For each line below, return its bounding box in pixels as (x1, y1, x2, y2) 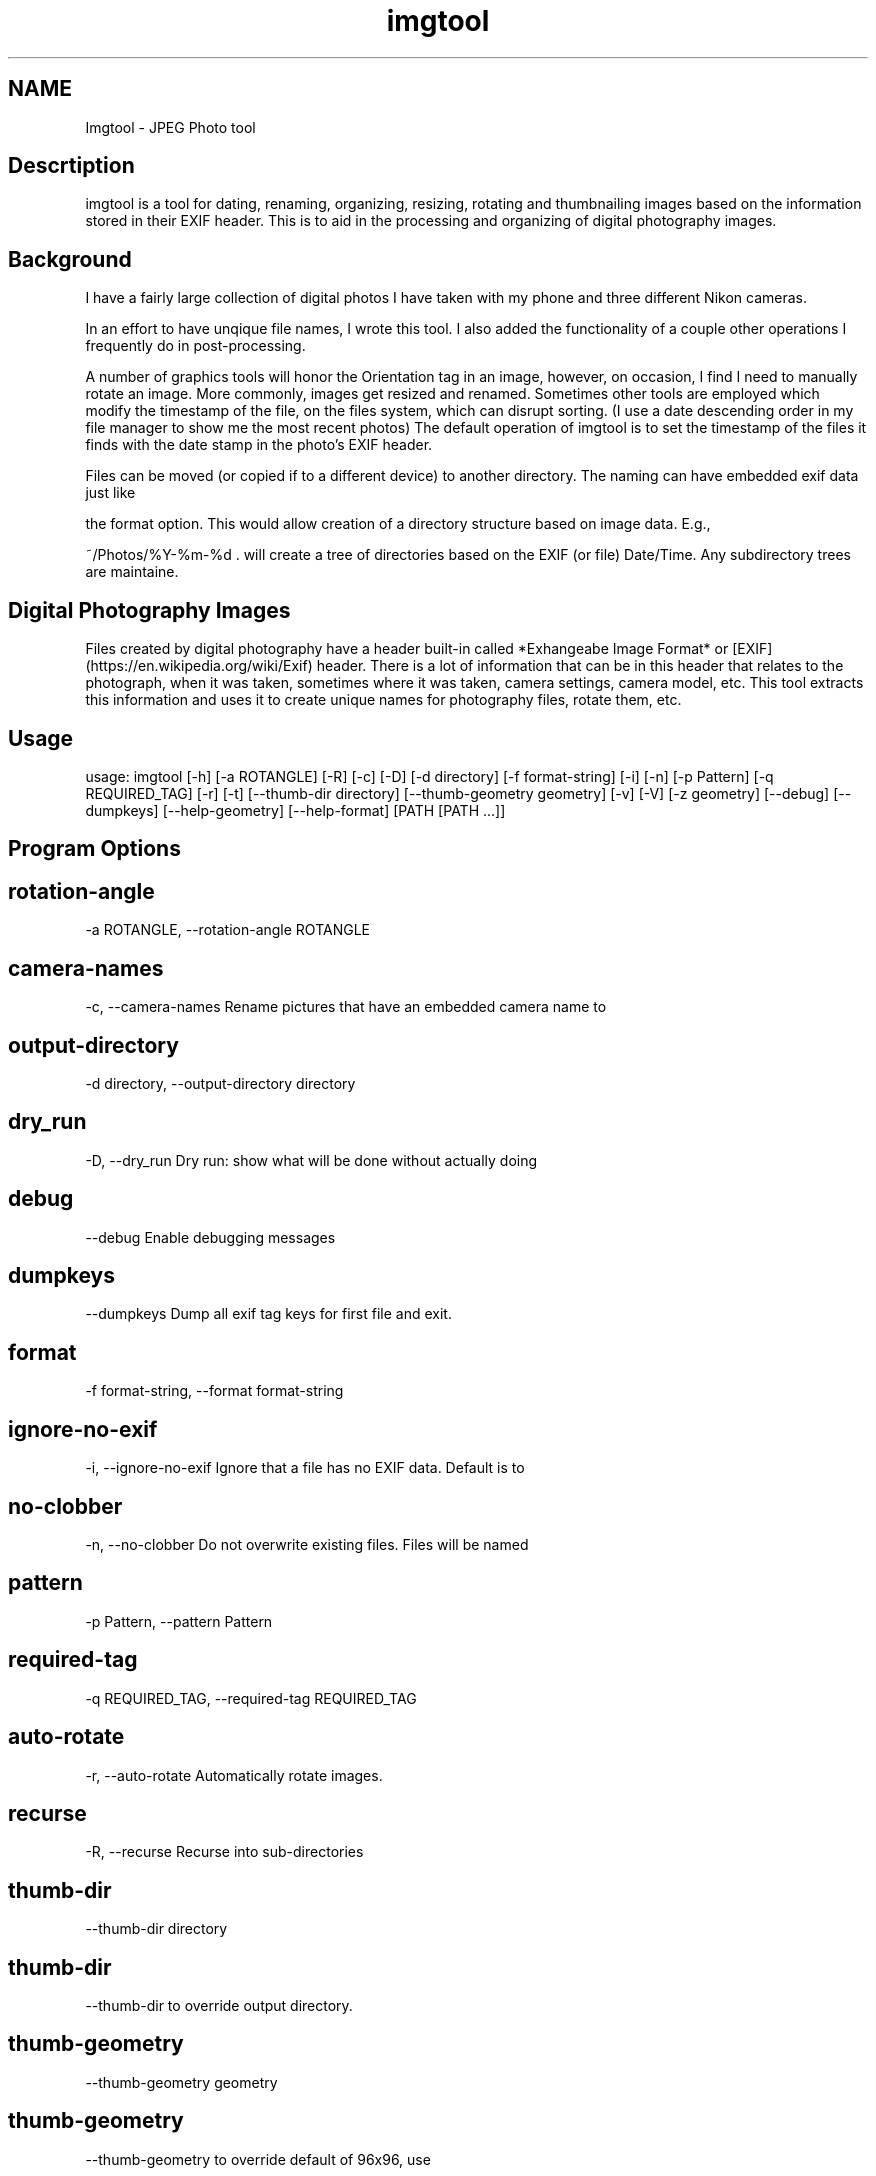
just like (85, 484, 136, 502)
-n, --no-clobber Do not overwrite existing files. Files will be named (85, 1535, 529, 1553)
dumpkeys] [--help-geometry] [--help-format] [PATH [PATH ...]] (85, 801, 506, 819)
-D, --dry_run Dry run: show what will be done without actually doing (85, 1151, 538, 1169)
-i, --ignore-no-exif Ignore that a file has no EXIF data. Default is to (85, 1459, 525, 1477)
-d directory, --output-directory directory (85, 1074, 356, 1092)
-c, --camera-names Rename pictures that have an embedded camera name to (85, 998, 607, 1016)
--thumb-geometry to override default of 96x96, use (85, 2150, 431, 2168)
